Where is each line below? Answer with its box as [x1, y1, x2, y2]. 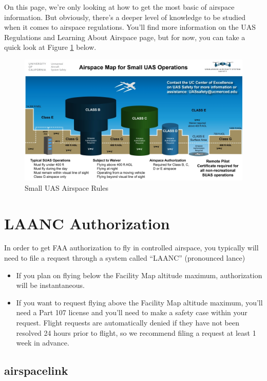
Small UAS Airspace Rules [25, 182, 108, 193]
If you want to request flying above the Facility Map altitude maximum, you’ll [16, 297, 263, 307]
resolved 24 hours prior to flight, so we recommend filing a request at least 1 [16, 327, 256, 338]
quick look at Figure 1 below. [4, 42, 97, 52]
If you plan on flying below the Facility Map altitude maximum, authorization [16, 269, 262, 280]
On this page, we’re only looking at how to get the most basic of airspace [4, 2, 235, 12]
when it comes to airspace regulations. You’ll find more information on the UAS [4, 22, 256, 32]
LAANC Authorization [4, 212, 170, 233]
